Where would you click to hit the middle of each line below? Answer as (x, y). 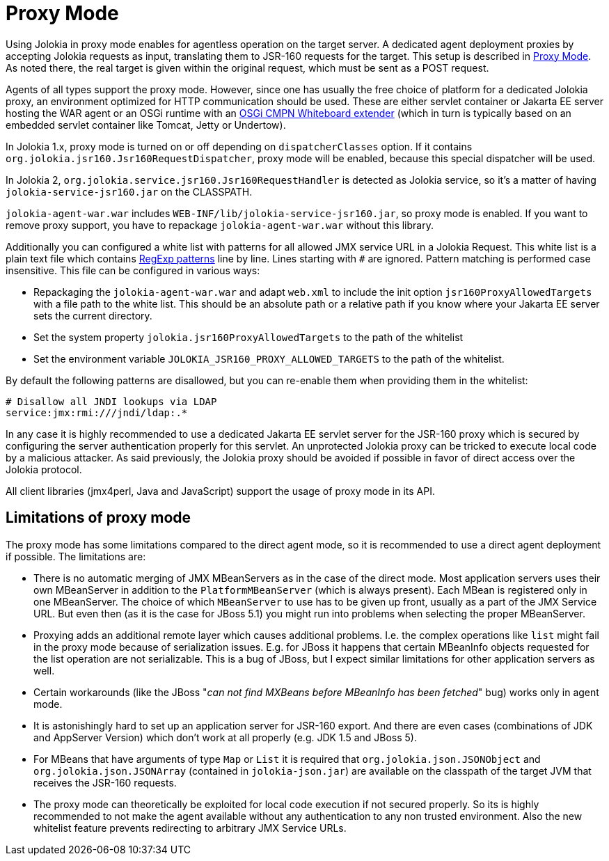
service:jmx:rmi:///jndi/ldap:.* (97, 412)
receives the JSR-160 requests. (105, 782)
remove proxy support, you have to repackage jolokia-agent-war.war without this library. (220, 225)
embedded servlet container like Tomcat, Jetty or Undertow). (146, 125)
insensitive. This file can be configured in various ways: (133, 270)
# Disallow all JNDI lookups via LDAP (111, 401)
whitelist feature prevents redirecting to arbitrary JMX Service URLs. (190, 828)
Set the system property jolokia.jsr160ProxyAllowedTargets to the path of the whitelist (248, 337)
